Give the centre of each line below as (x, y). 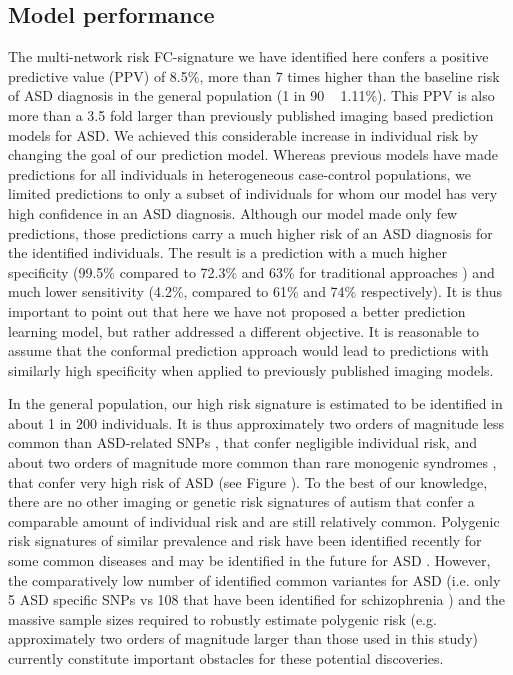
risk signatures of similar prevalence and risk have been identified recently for (245, 540)
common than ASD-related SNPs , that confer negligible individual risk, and (242, 442)
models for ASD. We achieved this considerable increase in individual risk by (243, 134)
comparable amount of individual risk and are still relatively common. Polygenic (254, 520)
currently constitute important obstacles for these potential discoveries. (226, 658)
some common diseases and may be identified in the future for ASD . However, (249, 560)
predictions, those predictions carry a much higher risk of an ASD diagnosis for (250, 232)
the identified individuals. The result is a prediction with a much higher (228, 252)
